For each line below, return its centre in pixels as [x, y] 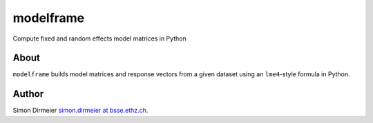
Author [28, 94]
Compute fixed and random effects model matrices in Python [99, 38]
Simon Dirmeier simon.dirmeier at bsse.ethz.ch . [80, 111]
